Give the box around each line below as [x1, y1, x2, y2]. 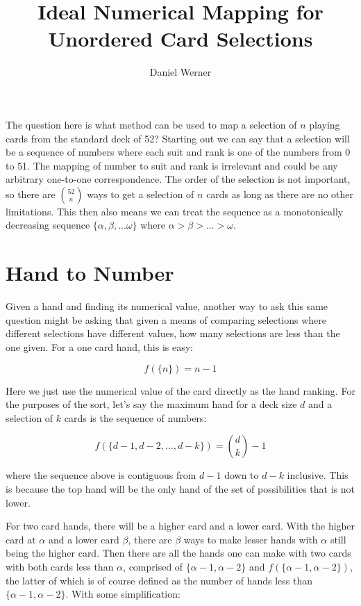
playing [309, 117, 340, 131]
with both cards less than [6, 559, 114, 573]
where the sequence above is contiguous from [6, 468, 196, 482]
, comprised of [123, 559, 183, 573]
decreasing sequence [6, 218, 90, 232]
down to [224, 468, 259, 482]
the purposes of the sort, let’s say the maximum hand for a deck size [6, 397, 297, 411]
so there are [6, 186, 56, 201]
